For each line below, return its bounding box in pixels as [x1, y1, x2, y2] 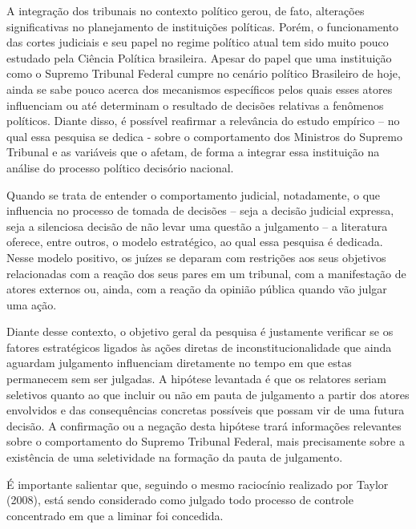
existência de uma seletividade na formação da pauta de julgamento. [6, 449, 343, 466]
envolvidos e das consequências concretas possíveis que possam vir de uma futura [6, 402, 405, 418]
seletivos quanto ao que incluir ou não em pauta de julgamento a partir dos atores [6, 386, 410, 402]
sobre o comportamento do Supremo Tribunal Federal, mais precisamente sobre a [6, 433, 405, 450]
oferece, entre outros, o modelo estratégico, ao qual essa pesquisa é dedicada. [6, 233, 383, 250]
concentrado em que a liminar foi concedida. [6, 507, 224, 523]
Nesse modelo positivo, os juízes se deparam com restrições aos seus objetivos [6, 248, 386, 265]
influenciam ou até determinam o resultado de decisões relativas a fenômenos [6, 96, 384, 113]
